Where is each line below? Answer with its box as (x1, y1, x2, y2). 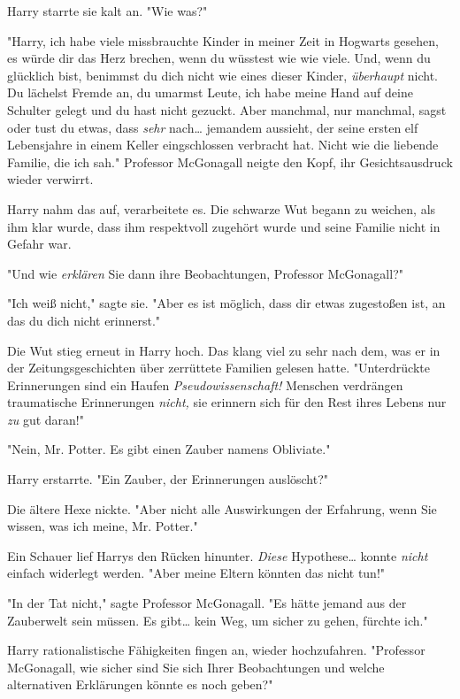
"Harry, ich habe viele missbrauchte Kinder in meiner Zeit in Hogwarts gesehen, (7, 31, 439, 50)
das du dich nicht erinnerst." (7, 311, 161, 329)
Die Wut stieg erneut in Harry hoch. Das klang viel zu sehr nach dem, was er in (7, 341, 441, 359)
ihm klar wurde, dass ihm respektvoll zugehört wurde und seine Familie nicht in (7, 217, 441, 235)
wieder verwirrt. (7, 170, 94, 188)
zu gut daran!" (7, 410, 84, 428)
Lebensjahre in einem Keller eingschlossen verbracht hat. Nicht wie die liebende (7, 135, 439, 154)
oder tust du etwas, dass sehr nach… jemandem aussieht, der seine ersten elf (7, 118, 418, 136)
